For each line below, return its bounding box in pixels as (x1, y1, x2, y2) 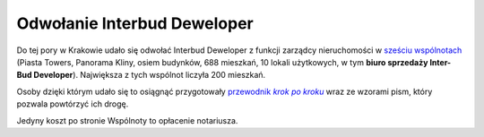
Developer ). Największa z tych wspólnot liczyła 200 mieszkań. (33, 70, 266, 81)
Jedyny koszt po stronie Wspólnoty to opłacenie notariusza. (16, 115, 238, 125)
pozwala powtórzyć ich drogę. (16, 98, 129, 109)
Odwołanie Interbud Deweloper (16, 13, 255, 33)
